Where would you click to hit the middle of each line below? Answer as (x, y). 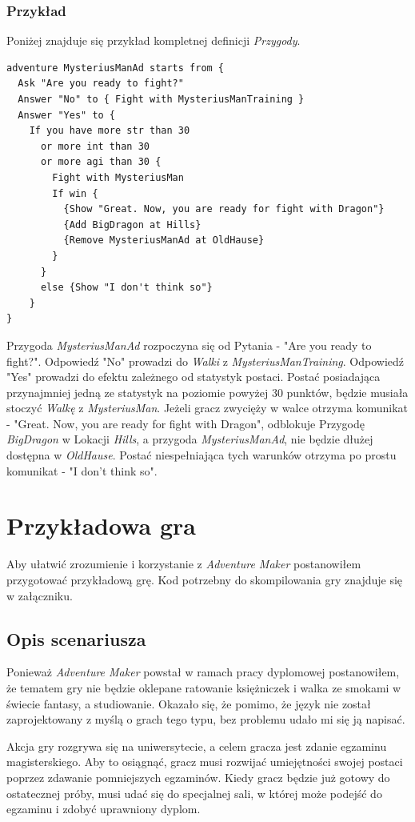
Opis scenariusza (76, 638)
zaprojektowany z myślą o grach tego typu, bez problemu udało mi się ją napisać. (206, 719)
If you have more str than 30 (110, 131)
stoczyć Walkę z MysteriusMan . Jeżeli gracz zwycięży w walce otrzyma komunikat (207, 408)
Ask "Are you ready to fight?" (101, 84)
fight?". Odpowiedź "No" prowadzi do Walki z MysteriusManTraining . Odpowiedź (206, 361)
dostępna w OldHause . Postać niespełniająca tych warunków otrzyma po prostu (202, 455)
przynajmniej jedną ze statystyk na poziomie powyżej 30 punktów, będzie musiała (207, 392)
